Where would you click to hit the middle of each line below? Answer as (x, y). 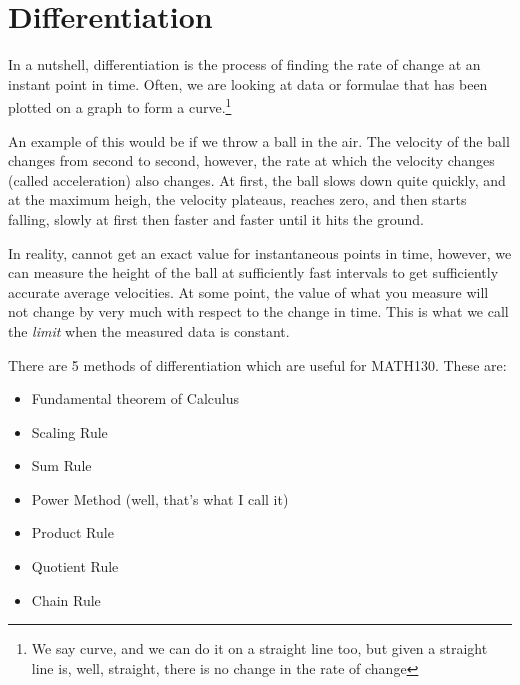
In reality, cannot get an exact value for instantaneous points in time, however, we (260, 252)
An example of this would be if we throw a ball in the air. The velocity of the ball (259, 140)
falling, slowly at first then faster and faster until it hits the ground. (216, 218)
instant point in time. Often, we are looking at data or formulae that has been (248, 83)
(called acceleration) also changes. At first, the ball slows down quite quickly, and (257, 179)
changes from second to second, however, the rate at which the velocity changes (251, 160)
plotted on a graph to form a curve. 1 (120, 105)
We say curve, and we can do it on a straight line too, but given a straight (259, 648)
